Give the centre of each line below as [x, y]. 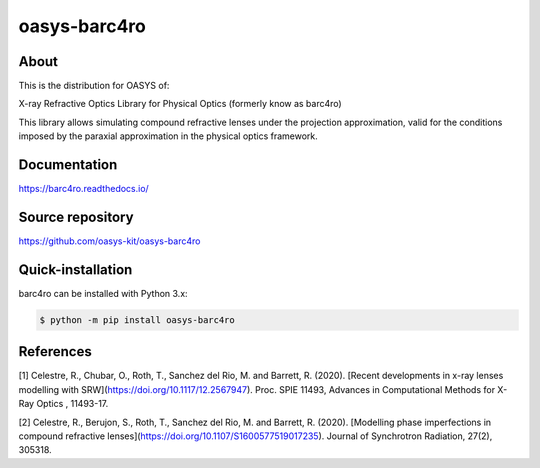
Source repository [76, 216]
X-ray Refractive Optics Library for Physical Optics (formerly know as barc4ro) [180, 104]
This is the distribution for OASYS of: [94, 86]
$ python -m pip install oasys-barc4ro [137, 319]
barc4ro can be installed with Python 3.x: [103, 293]
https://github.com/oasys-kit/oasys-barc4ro [109, 241]
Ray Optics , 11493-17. [63, 404]
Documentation [68, 165]
